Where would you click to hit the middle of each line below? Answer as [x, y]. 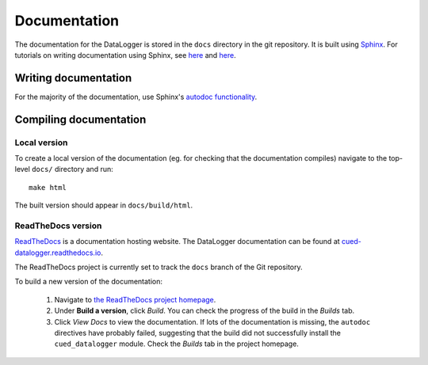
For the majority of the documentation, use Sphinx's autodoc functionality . [136, 97]
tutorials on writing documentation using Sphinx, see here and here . [126, 55]
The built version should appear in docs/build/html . [104, 205]
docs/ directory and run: [73, 169]
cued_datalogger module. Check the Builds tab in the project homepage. [176, 344]
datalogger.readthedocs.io [58, 253]
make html [48, 187]
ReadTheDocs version [58, 226]
